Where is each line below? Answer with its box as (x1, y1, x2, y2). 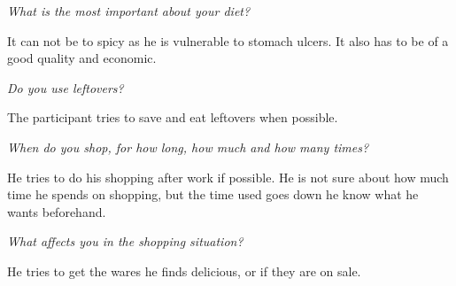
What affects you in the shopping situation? (7, 232, 243, 251)
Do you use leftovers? (7, 78, 124, 97)
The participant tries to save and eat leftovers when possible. (7, 108, 338, 127)
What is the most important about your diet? (7, 2, 251, 19)
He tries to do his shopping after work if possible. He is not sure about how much (7, 167, 449, 186)
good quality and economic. (7, 49, 157, 67)
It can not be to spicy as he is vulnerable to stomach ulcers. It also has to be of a (7, 31, 449, 50)
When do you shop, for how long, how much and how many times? (7, 137, 369, 156)
